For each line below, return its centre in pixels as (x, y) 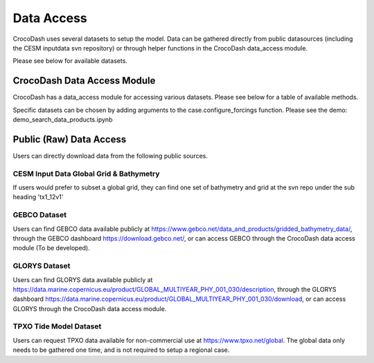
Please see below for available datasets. (70, 61)
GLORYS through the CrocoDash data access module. (90, 308)
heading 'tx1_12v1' (38, 197)
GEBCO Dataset (40, 215)
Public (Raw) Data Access (70, 139)
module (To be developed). (51, 248)
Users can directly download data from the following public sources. (110, 156)
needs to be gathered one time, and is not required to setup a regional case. (121, 350)
